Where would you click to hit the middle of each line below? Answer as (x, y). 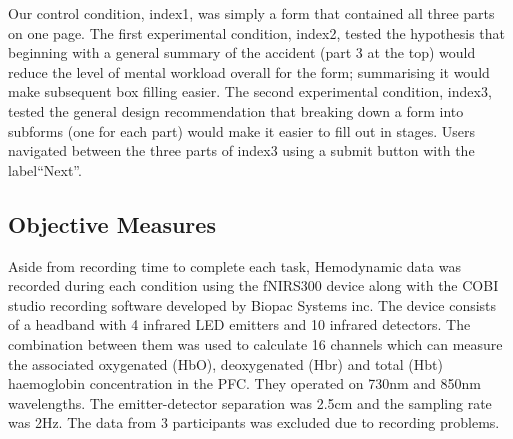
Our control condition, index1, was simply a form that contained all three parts (251, 13)
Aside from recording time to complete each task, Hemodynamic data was (234, 265)
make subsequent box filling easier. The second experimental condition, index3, (250, 91)
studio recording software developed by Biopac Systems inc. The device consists (252, 304)
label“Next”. (45, 169)
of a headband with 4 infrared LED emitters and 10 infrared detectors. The (239, 324)
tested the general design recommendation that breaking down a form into (236, 110)
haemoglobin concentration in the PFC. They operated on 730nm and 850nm (244, 383)
